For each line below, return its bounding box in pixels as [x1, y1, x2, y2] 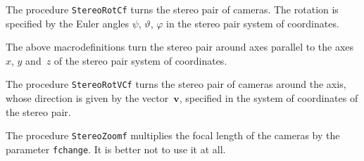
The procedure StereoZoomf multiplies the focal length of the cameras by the [6, 128, 340, 143]
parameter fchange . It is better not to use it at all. [6, 141, 226, 156]
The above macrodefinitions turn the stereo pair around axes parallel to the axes [6, 39, 354, 54]
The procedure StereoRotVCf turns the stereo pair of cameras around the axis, [6, 77, 346, 91]
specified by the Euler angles [6, 15, 129, 30]
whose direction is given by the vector [6, 91, 169, 105]
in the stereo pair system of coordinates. [166, 15, 339, 30]
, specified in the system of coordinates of [179, 91, 358, 105]
